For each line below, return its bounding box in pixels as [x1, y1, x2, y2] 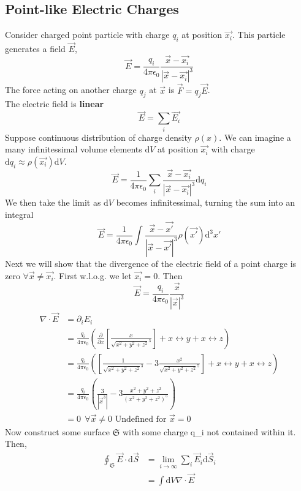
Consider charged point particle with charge [5, 28, 170, 41]
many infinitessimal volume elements [5, 143, 142, 156]
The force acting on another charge [5, 83, 137, 96]
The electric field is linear [5, 97, 104, 110]
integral [5, 208, 34, 220]
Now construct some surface [5, 425, 110, 438]
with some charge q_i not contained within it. [122, 425, 296, 438]
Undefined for [115, 414, 167, 424]
